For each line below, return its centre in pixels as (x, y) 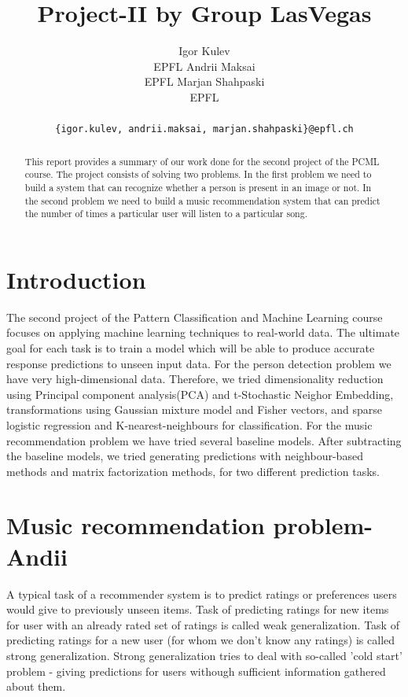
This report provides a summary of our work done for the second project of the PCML (202, 161)
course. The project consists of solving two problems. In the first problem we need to (198, 174)
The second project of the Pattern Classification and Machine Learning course (195, 317)
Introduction (76, 279)
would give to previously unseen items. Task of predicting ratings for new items (198, 609)
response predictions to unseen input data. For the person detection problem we (199, 363)
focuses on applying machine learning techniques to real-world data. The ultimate (203, 332)
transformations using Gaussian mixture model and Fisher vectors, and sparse (195, 409)
